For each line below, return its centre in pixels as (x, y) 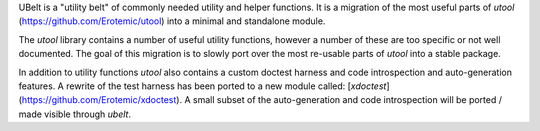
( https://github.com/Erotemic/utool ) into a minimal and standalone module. (172, 21)
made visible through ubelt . (75, 114)
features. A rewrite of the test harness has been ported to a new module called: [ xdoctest (202, 86)
